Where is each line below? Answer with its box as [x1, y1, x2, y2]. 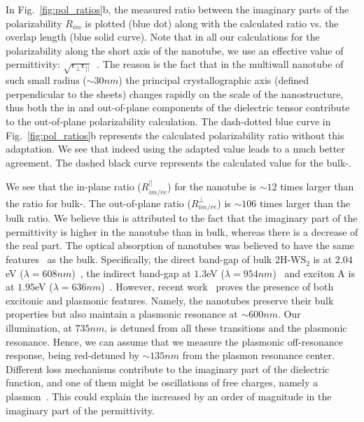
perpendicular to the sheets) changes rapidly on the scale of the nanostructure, [6, 86, 344, 101]
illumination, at [6, 321, 72, 335]
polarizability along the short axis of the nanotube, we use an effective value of [6, 43, 344, 57]
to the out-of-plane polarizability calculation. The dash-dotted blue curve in [6, 113, 331, 128]
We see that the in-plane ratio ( [6, 179, 141, 194]
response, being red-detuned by [6, 348, 139, 363]
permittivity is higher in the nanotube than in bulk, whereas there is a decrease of [6, 224, 358, 239]
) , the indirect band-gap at [71, 265, 191, 280]
